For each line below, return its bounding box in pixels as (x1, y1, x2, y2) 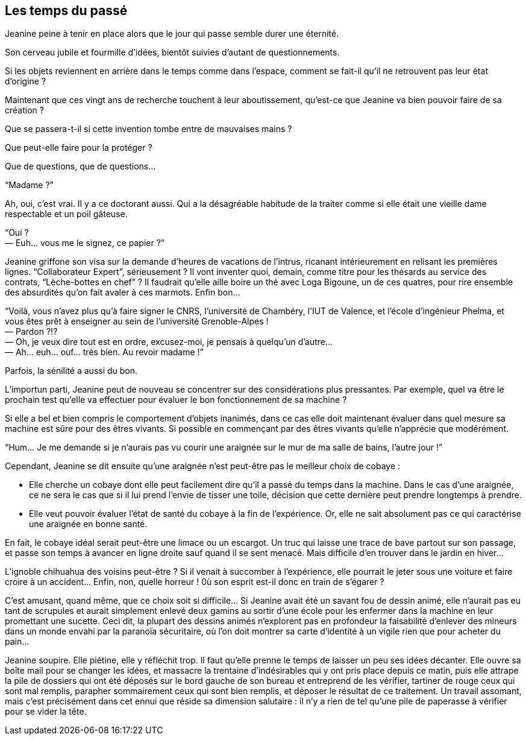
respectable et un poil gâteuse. (5, 209, 128, 220)
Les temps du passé (5, 3, 128, 18)
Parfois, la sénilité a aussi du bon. (5, 365, 138, 376)
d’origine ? (5, 76, 46, 87)
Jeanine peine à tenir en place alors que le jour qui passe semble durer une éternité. (5, 28, 339, 39)
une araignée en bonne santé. (29, 519, 148, 530)
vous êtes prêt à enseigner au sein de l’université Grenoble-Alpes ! (5, 316, 269, 327)
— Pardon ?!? (5, 326, 58, 337)
